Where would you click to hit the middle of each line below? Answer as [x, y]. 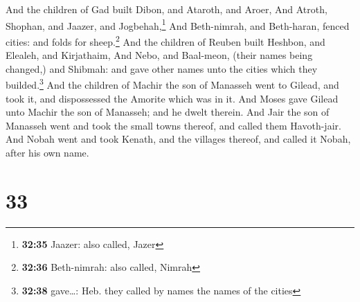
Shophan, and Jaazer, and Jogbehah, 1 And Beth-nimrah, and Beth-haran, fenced [178, 24]
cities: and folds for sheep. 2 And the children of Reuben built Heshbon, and [165, 40]
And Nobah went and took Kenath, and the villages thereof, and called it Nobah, [178, 139]
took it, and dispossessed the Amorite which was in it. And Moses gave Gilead [172, 98]
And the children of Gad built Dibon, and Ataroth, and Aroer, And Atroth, [166, 9]
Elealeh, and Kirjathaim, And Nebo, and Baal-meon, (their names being [159, 55]
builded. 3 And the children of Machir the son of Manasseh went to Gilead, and [172, 83]
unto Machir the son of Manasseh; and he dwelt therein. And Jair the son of [168, 112]
